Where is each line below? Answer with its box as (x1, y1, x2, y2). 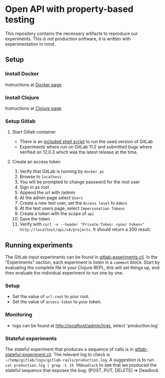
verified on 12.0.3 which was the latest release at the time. (19, 149, 138, 155)
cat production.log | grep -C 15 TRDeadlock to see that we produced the (5, 362, 157, 368)
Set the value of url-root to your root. (12, 294, 90, 300)
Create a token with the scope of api (19, 211, 94, 217)
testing (5, 14, 35, 25)
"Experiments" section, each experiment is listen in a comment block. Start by (5, 259, 160, 265)
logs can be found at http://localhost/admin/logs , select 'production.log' (12, 322, 159, 328)
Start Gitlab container (12, 129, 56, 135)
